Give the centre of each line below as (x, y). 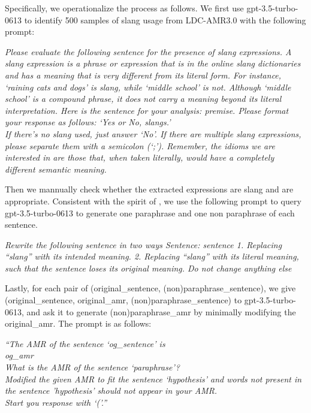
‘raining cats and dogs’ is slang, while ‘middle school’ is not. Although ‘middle (148, 87)
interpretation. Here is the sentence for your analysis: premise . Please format (147, 110)
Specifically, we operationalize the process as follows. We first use (124, 8)
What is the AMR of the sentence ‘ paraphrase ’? (92, 367)
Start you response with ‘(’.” (56, 402)
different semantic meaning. (56, 169)
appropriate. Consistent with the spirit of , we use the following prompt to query (153, 201)
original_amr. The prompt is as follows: (78, 323)
